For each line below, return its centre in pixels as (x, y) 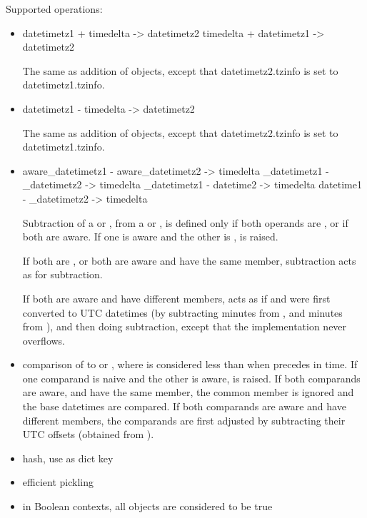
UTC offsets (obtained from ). (88, 434)
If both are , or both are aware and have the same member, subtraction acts (189, 260)
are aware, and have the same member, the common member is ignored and (188, 392)
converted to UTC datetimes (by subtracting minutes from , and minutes (182, 312)
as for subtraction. (62, 274)
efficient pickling (58, 482)
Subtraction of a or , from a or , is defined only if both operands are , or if (185, 222)
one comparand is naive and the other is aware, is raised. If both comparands (191, 378)
